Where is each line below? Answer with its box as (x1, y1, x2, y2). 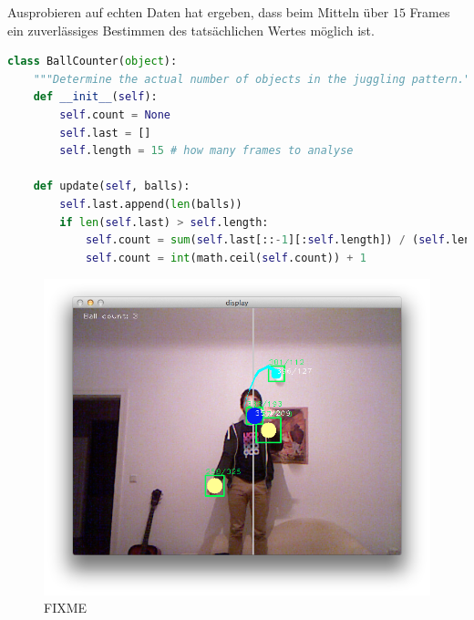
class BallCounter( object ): (7, 55, 178, 68)
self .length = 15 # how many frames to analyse (59, 144, 354, 158)
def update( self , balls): (33, 180, 191, 193)
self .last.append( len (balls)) (59, 197, 242, 211)
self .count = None (59, 108, 171, 121)
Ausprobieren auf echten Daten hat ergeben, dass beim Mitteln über (7, 3, 389, 21)
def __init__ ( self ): (33, 90, 158, 104)
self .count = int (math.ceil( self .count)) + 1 (85, 251, 366, 264)
